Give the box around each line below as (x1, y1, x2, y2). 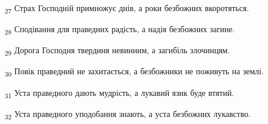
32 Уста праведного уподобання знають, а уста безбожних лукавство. (5, 107, 251, 121)
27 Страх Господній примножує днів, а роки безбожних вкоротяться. (5, 2, 249, 15)
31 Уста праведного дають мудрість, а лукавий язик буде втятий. (5, 86, 235, 100)
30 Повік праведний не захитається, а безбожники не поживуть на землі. (5, 65, 264, 79)
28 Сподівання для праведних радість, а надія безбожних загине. (5, 23, 235, 36)
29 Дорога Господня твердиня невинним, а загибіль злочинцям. (5, 44, 230, 58)
